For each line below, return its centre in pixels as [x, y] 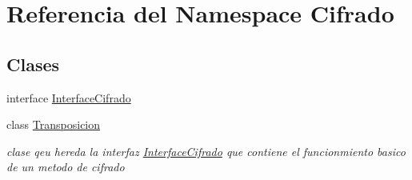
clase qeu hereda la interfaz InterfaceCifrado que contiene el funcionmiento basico [206, 151]
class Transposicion [54, 124]
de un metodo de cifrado [66, 167]
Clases [33, 64]
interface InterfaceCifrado [69, 97]
